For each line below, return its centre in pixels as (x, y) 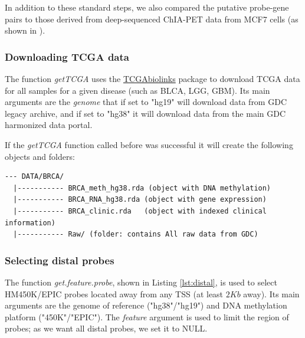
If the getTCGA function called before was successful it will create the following (149, 144)
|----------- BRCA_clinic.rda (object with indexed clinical (140, 211)
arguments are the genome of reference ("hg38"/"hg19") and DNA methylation (146, 305)
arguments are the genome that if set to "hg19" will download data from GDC (146, 102)
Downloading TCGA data (67, 56)
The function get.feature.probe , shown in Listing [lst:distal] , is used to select (141, 282)
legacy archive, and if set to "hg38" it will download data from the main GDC (145, 113)
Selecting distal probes (60, 260)
